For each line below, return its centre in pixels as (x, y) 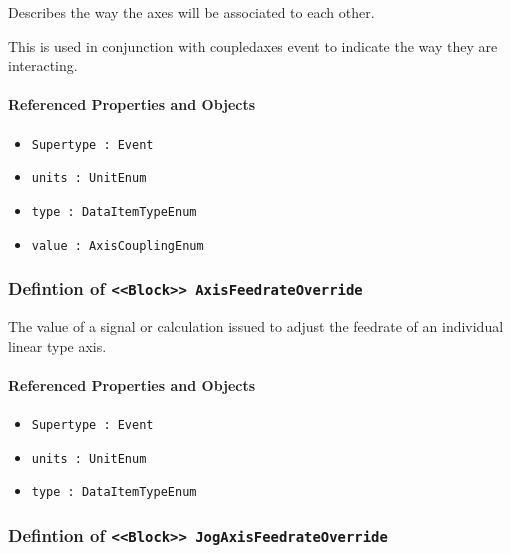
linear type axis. (57, 345)
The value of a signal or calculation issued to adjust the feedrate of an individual (256, 325)
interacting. (43, 65)
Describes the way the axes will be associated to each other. (191, 12)
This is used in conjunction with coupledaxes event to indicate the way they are (253, 45)
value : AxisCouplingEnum (117, 245)
